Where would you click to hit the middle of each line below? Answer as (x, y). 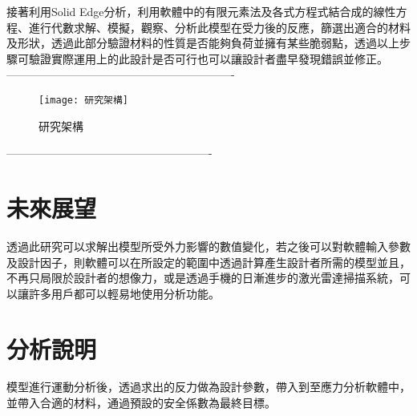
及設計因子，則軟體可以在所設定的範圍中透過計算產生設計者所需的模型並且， (208, 262)
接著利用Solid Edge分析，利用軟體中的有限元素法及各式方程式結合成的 (190, 11)
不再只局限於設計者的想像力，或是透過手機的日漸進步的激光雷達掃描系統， (203, 278)
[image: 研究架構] (83, 100)
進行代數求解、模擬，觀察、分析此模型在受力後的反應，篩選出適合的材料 (219, 27)
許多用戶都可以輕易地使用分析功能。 (124, 293)
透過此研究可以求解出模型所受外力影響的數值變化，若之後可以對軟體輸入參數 (208, 246)
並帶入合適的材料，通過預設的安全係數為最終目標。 (141, 403)
